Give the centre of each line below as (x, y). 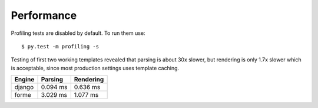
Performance (44, 15)
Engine (24, 80)
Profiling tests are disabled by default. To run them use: (78, 33)
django (24, 87)
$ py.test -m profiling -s (60, 46)
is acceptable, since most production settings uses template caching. (95, 68)
